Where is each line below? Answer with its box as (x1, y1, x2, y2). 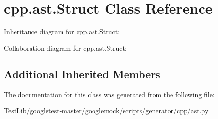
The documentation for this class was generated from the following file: (4, 89, 215, 99)
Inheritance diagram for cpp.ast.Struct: (4, 26, 120, 36)
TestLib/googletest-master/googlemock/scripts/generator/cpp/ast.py (4, 105, 209, 116)
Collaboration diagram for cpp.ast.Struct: (4, 42, 127, 52)
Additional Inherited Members (4, 66, 160, 81)
